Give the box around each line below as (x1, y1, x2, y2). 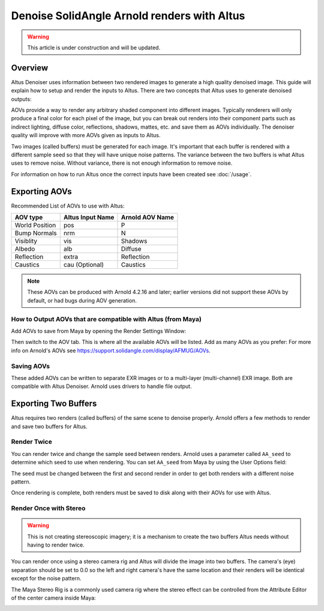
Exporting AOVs (11, 186, 72, 197)
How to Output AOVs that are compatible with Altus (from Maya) (11, 315, 202, 323)
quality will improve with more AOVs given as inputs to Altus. (11, 132, 161, 139)
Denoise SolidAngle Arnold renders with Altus (11, 9, 245, 22)
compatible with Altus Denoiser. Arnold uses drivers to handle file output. (11, 382, 192, 390)
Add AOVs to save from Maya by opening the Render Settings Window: (11, 327, 187, 334)
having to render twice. (27, 541, 85, 548)
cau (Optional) (63, 260, 104, 269)
